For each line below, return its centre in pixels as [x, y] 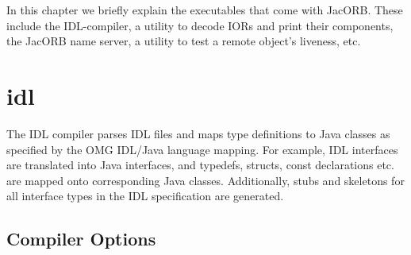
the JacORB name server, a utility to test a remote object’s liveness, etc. [184, 41]
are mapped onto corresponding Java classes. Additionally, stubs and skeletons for [205, 180]
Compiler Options [81, 239]
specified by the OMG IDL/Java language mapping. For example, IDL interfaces [202, 149]
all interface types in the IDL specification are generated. [145, 196]
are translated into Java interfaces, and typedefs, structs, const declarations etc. [200, 165]
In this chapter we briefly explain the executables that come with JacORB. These [205, 10]
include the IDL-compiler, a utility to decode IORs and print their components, [200, 25]
